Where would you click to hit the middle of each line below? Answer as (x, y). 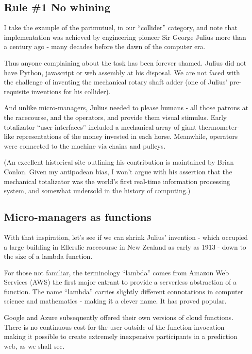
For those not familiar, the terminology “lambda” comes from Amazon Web (117, 272)
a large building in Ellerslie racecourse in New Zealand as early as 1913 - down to (125, 246)
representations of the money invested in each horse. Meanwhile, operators (127, 136)
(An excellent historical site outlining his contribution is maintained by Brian (119, 162)
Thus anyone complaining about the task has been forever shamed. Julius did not (125, 62)
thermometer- (219, 126)
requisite (17, 91)
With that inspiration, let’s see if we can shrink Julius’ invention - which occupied (126, 237)
